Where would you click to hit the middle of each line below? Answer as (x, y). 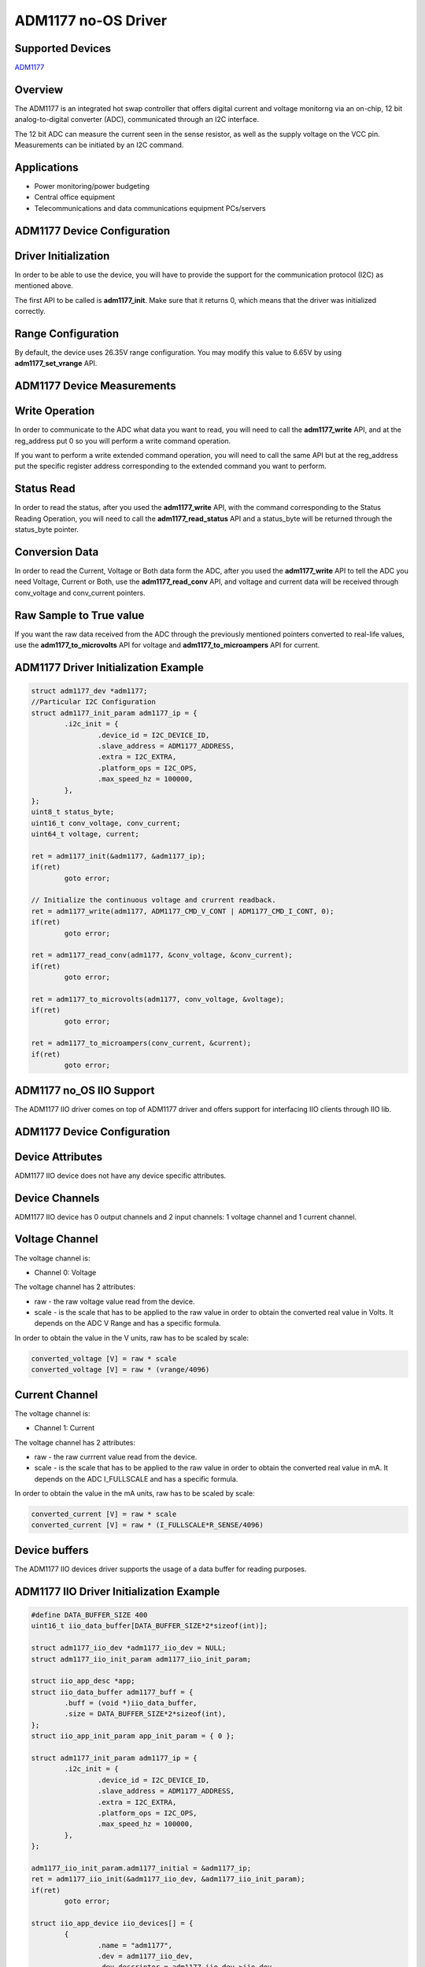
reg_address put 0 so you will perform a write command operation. (123, 441)
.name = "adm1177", (135, 1945)
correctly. (30, 311)
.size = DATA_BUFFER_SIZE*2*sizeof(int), (145, 1714)
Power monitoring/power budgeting (92, 186)
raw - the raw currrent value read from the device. (116, 1456)
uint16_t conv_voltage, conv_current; (106, 823)
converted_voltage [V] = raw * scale (104, 1358)
